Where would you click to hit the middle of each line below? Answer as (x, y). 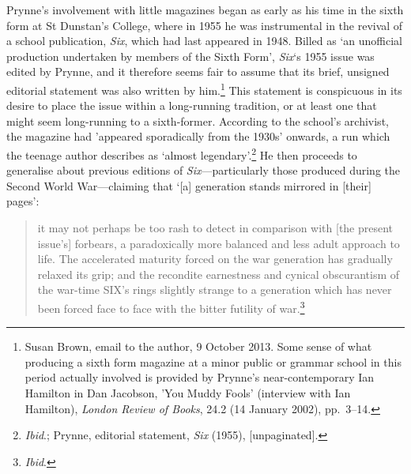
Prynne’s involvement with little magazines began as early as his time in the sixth (205, 9)
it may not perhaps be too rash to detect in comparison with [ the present (215, 228)
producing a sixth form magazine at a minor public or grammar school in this (213, 361)
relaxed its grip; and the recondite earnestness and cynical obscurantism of (219, 274)
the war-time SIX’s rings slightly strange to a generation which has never (215, 290)
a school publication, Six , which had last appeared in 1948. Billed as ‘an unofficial (205, 41)
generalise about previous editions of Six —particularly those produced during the (204, 170)
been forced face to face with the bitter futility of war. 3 (171, 307)
